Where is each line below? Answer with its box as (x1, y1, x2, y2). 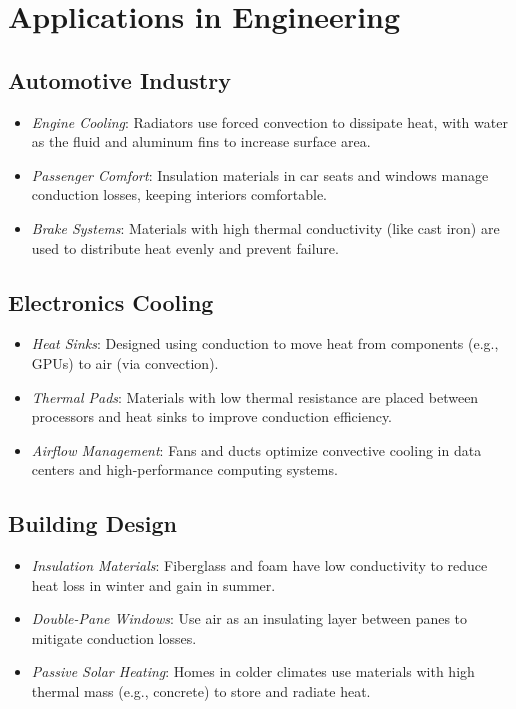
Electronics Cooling (8, 286, 214, 317)
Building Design (8, 508, 177, 539)
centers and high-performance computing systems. (31, 459, 338, 480)
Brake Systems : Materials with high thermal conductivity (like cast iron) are (31, 217, 500, 238)
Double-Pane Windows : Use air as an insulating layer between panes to (31, 608, 468, 629)
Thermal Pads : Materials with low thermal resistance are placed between (31, 386, 479, 407)
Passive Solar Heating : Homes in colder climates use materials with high (31, 661, 475, 682)
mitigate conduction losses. (31, 627, 197, 648)
